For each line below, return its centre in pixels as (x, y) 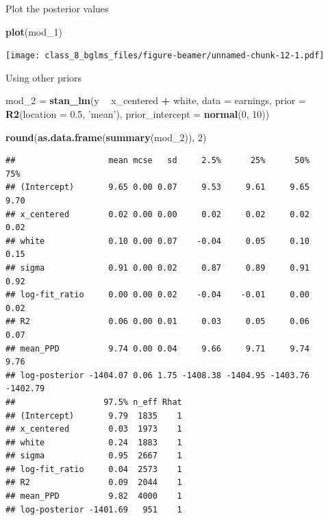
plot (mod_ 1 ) (34, 31)
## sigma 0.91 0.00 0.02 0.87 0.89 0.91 (157, 268)
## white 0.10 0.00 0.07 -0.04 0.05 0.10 (157, 241)
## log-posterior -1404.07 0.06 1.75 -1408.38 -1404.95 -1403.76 (157, 375)
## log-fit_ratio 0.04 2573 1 (94, 469)
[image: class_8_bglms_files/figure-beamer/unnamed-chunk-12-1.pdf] (165, 56)
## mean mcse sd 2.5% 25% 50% (157, 161)
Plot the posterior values (57, 8)
